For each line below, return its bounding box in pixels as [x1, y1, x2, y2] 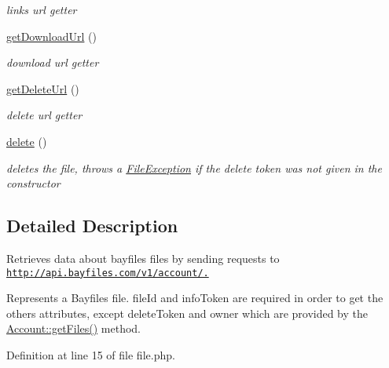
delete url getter [6, 107, 83, 123]
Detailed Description [6, 213, 178, 238]
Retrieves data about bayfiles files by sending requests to [6, 250, 280, 266]
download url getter [6, 54, 99, 71]
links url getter [6, 2, 77, 17]
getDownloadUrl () [6, 27, 97, 44]
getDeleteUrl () [6, 80, 79, 97]
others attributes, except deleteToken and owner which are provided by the [6, 304, 369, 321]
